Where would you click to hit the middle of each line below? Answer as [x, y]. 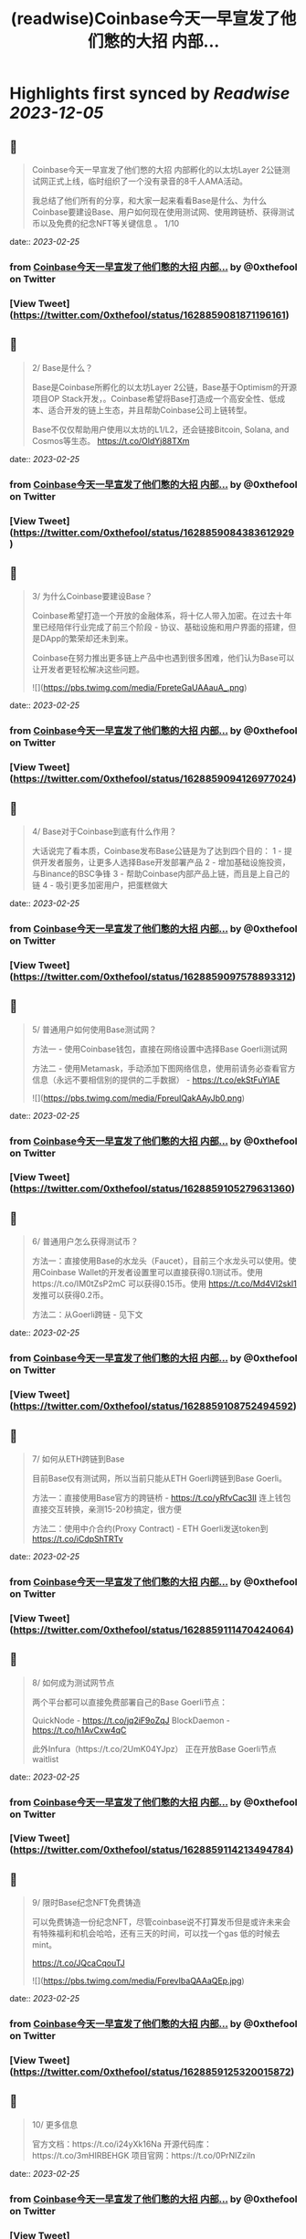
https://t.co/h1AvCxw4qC [79, 1730]
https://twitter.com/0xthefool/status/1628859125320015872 [152, 2072]
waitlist [45, 1758]
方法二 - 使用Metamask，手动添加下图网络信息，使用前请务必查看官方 [164, 1068]
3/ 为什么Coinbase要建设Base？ [92, 597]
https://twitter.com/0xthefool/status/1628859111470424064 [152, 1630]
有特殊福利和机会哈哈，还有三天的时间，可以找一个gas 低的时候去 [156, 1934]
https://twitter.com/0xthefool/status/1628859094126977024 [153, 779]
